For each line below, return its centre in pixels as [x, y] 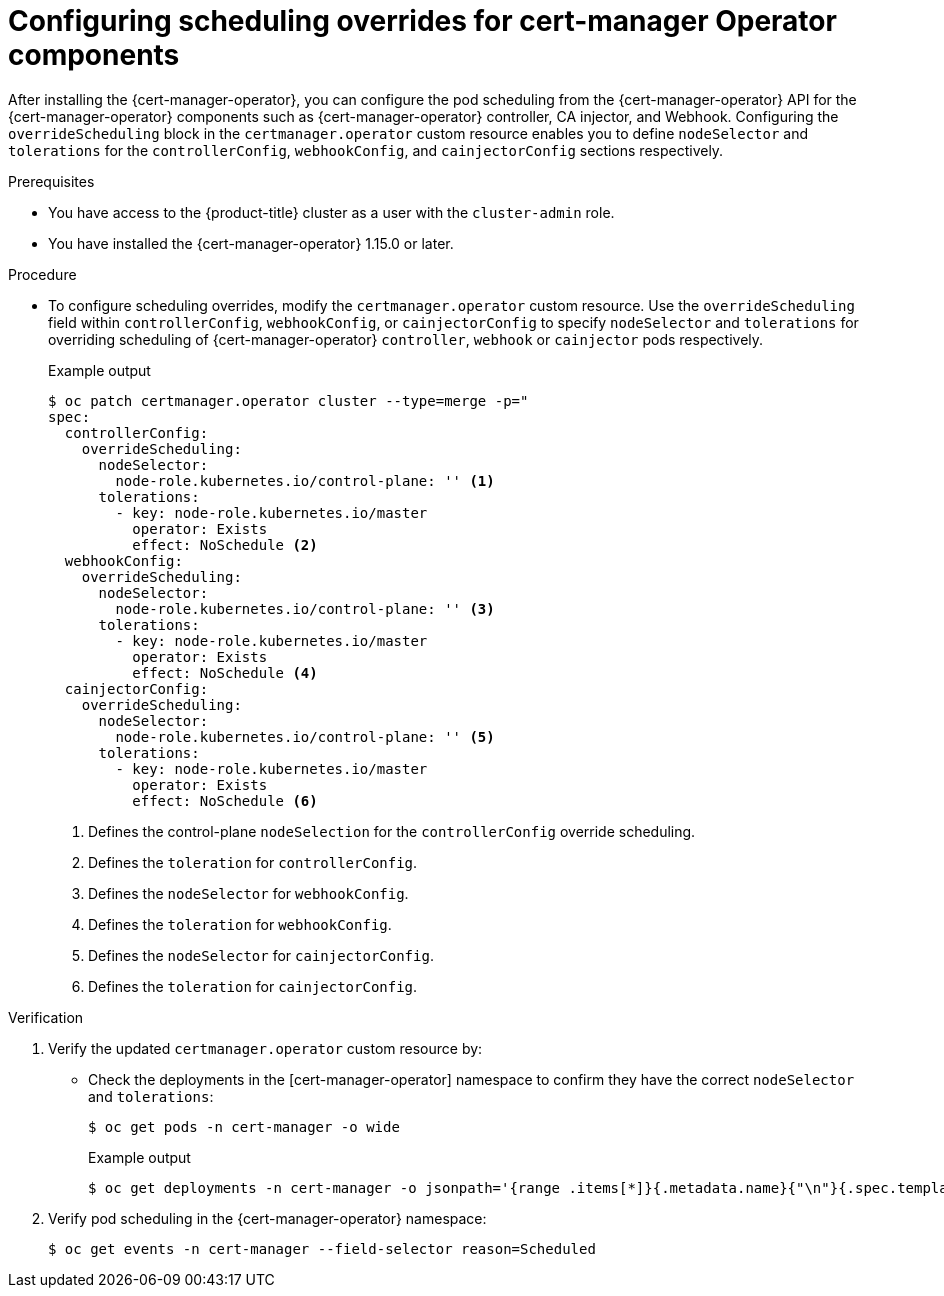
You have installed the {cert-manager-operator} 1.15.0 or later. [251, 243]
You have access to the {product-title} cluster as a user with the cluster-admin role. [331, 212]
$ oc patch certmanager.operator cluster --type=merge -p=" [288, 400]
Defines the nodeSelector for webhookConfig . [248, 893]
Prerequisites [51, 181]
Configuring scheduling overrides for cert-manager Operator [422, 21]
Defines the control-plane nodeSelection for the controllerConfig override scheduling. [392, 831]
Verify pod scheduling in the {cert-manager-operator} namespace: [267, 1218]
